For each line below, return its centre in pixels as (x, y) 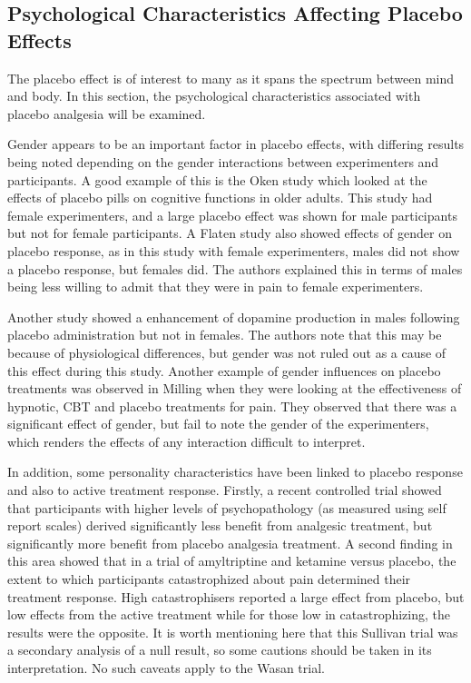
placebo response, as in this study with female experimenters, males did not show (234, 250)
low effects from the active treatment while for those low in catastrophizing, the (229, 614)
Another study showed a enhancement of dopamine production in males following (234, 317)
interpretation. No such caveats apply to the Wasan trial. (166, 668)
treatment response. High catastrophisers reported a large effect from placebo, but (236, 596)
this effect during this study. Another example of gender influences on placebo (224, 370)
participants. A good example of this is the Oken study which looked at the (217, 179)
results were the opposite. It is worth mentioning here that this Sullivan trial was (233, 632)
